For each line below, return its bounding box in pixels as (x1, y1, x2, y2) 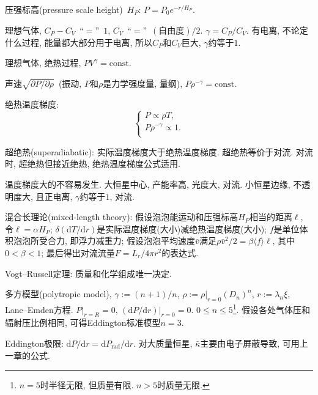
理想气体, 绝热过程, (5, 56, 81, 69)
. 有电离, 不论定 (246, 23, 308, 36)
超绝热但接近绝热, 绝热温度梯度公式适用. (18, 157, 180, 170)
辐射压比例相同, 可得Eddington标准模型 (5, 316, 161, 329)
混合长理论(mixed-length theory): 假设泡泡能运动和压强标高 (5, 210, 239, 223)
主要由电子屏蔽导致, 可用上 (200, 337, 308, 350)
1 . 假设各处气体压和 (232, 301, 311, 316)
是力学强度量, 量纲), (103, 76, 183, 89)
